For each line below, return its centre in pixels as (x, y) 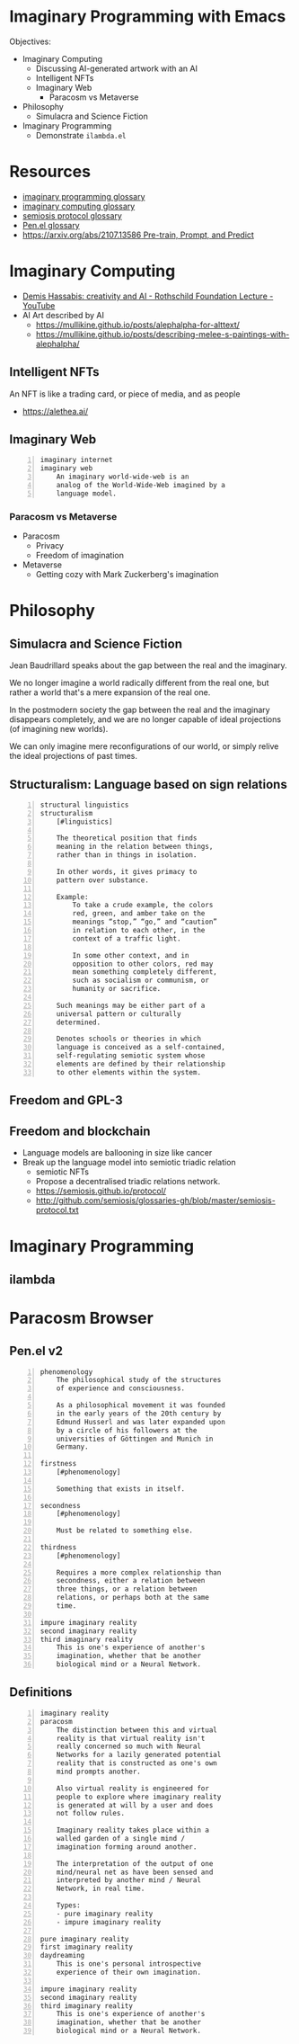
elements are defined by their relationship (141, 1064)
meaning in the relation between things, (135, 847)
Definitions (41, 1692)
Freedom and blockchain (80, 1131)
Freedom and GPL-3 (66, 1100)
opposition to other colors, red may (143, 964)
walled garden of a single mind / (121, 1839)
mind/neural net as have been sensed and (135, 1872)
